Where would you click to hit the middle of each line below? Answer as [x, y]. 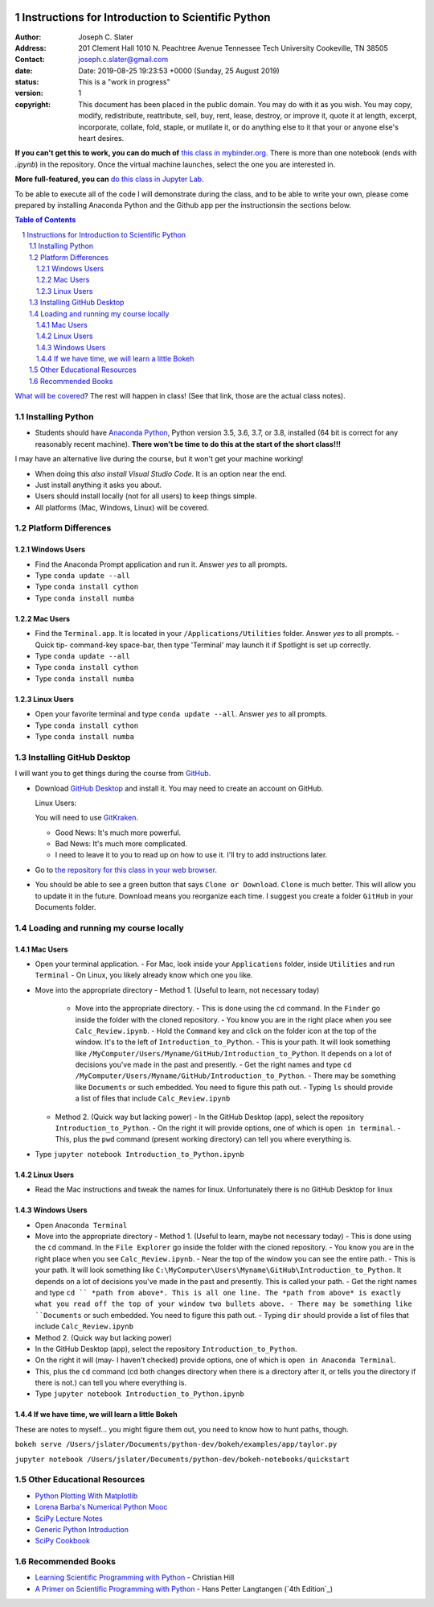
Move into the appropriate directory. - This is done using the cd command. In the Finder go [228, 1008]
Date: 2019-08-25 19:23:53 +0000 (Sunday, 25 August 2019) [179, 70]
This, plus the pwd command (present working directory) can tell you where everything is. [203, 1139]
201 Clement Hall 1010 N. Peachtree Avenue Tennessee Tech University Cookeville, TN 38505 [233, 48]
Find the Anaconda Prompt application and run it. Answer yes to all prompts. [161, 564]
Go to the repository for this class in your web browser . [126, 870]
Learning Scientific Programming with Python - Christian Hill [135, 1577]
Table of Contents [45, 220]
